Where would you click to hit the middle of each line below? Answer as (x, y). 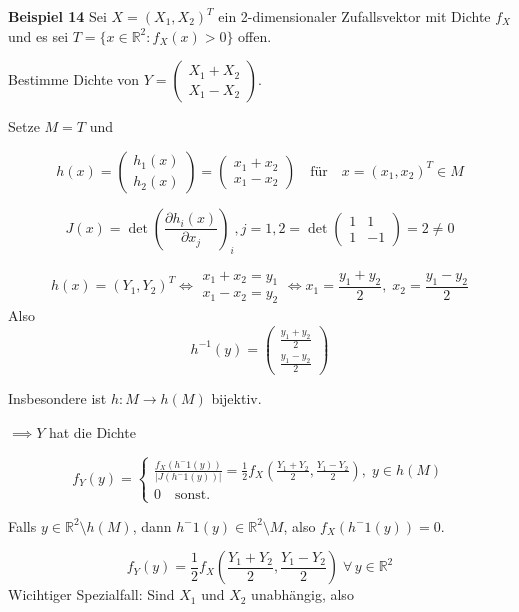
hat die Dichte (92, 431)
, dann (152, 525)
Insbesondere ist (57, 398)
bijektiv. (236, 398)
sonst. (192, 495)
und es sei (38, 35)
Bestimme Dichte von (74, 79)
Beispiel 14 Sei (57, 16)
